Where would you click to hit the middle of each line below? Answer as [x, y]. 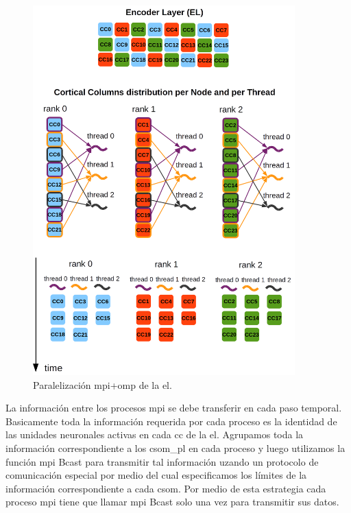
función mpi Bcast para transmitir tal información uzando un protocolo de [162, 461]
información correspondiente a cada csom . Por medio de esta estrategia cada [166, 488]
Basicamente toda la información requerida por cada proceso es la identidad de [171, 421]
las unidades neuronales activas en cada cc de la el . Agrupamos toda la [155, 434]
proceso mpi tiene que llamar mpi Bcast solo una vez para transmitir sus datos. [172, 502]
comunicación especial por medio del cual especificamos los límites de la [156, 475]
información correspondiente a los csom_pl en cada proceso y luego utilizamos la [175, 448]
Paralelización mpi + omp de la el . [102, 384]
